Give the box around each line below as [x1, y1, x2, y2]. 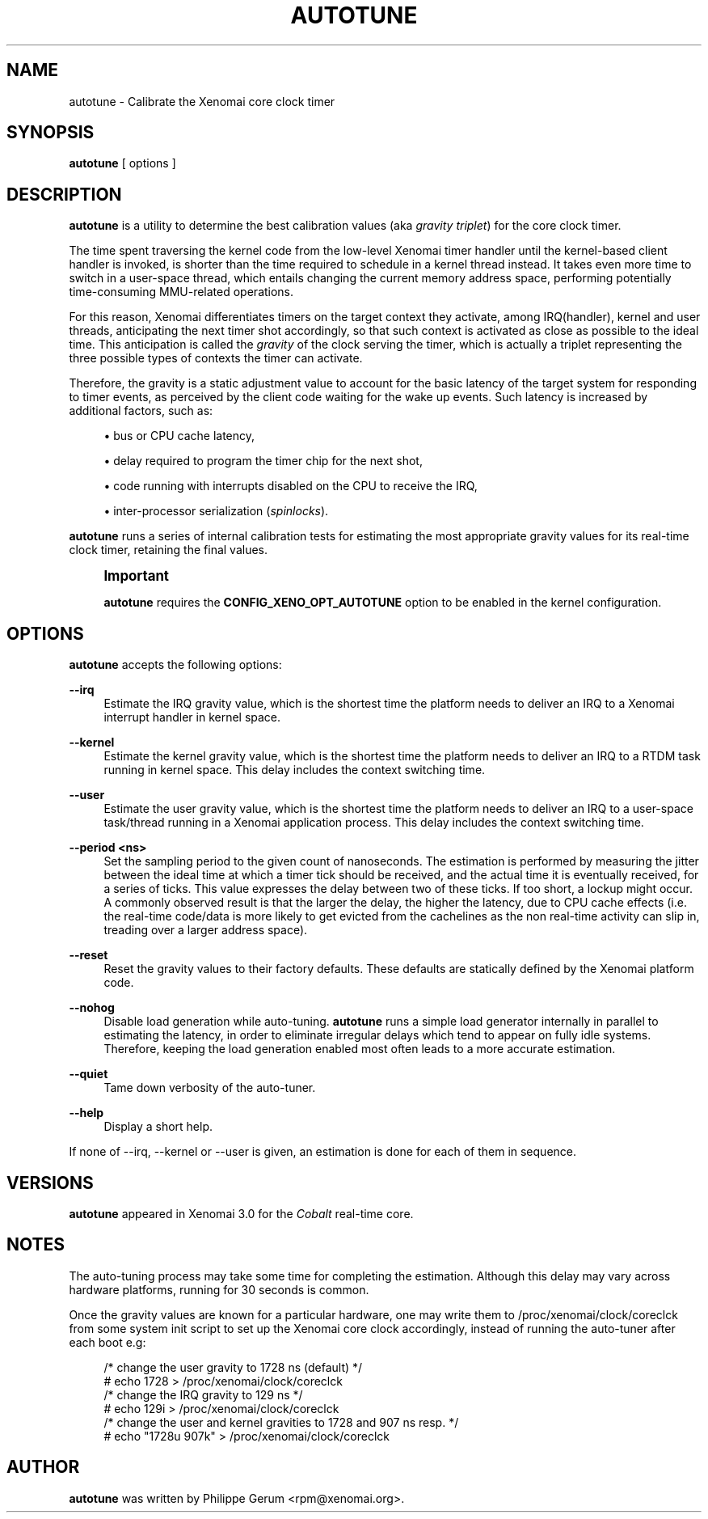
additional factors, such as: [69, 404, 213, 418]
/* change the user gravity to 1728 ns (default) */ [103, 1360, 363, 1374]
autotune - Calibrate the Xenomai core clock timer [69, 94, 335, 108]
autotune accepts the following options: [69, 658, 282, 672]
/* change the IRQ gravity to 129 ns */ [103, 1387, 303, 1402]
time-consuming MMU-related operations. [69, 285, 294, 299]
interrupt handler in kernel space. [103, 710, 281, 725]
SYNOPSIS [6, 122, 95, 143]
